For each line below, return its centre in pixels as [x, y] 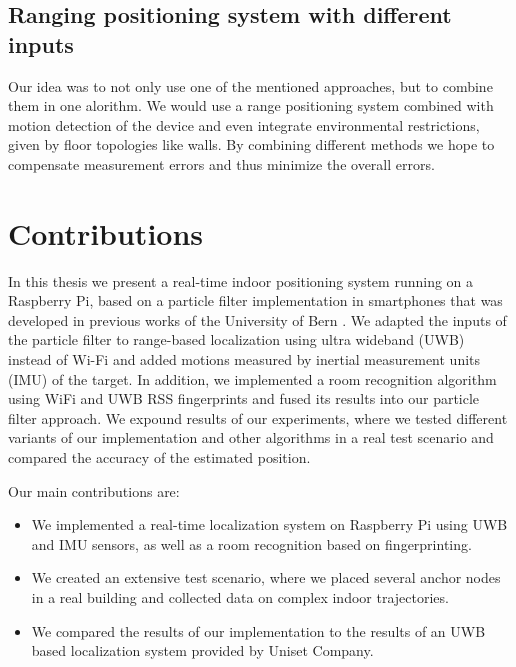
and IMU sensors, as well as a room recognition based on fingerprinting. [251, 543]
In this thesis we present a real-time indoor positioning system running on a [241, 280]
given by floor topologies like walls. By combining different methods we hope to [251, 144]
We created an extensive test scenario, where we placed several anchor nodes [266, 577]
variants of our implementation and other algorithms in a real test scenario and [251, 437]
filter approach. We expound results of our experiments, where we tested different [258, 417]
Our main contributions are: [94, 490]
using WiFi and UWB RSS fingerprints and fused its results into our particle [244, 398]
